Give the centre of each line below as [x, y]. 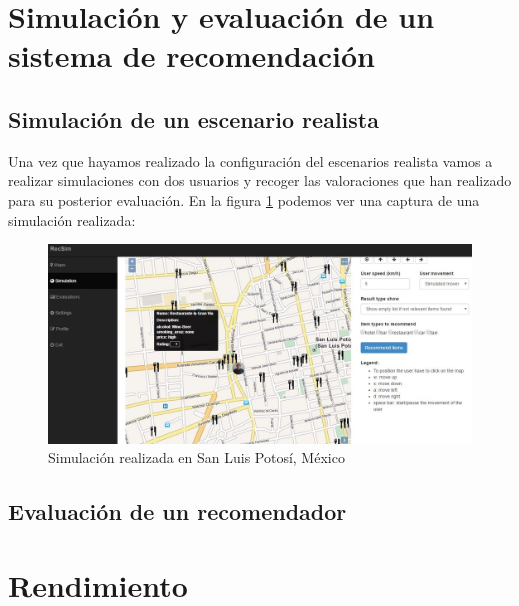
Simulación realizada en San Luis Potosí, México [196, 457]
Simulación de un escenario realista [193, 118]
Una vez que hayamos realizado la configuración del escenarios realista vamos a [250, 160]
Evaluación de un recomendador [177, 511]
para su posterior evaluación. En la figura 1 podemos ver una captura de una [244, 199]
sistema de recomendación [191, 55]
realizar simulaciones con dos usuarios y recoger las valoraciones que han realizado [260, 180]
